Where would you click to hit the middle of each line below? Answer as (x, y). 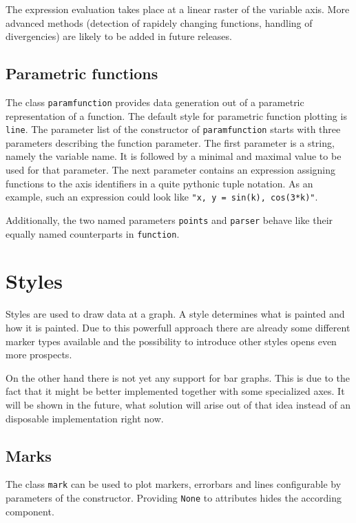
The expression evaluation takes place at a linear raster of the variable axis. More (178, 9)
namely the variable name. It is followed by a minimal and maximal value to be (174, 156)
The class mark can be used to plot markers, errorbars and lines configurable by (174, 484)
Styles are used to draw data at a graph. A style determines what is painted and (175, 314)
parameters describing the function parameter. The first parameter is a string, (170, 142)
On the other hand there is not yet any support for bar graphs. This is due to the (178, 377)
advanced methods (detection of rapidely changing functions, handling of (159, 22)
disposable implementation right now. (85, 418)
